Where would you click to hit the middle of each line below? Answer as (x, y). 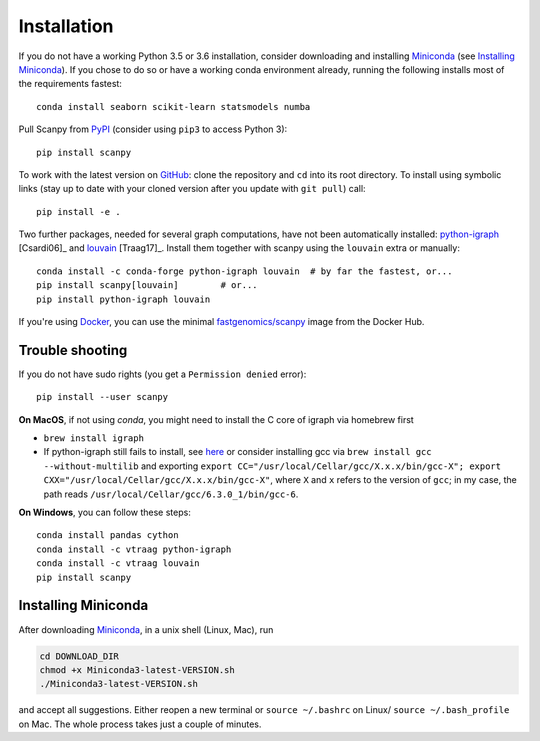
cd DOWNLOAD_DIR (79, 656)
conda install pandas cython (107, 535)
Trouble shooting (73, 350)
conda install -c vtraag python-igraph (134, 549)
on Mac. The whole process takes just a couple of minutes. (140, 724)
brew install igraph (94, 438)
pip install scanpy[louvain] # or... (147, 285)
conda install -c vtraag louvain (118, 563)
